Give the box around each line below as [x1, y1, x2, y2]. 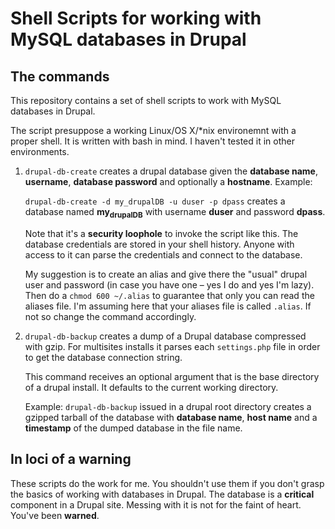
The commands [10, 68, 110, 85]
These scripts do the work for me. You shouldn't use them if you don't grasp [10, 477, 325, 489]
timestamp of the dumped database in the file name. [24, 422, 243, 434]
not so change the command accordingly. [24, 310, 197, 322]
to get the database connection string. [24, 351, 183, 363]
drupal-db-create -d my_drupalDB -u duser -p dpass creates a [24, 195, 286, 207]
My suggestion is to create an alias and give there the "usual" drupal [24, 268, 308, 280]
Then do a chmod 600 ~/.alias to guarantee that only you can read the [24, 289, 315, 301]
